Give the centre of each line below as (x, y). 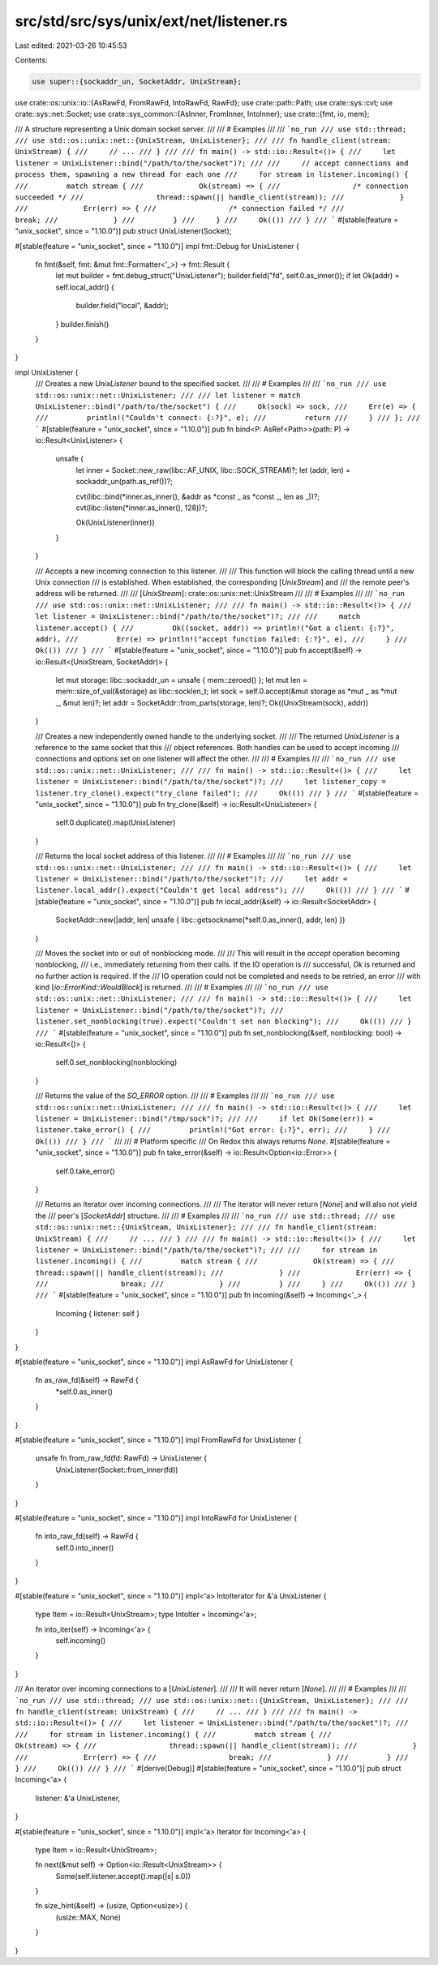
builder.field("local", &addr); (122, 306)
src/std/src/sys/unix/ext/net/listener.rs (151, 21)
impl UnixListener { (47, 372)
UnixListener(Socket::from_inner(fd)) (117, 1469)
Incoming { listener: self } (98, 1313)
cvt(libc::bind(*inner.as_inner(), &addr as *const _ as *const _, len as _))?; (198, 496)
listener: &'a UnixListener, (78, 1798)
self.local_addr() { (85, 287)
